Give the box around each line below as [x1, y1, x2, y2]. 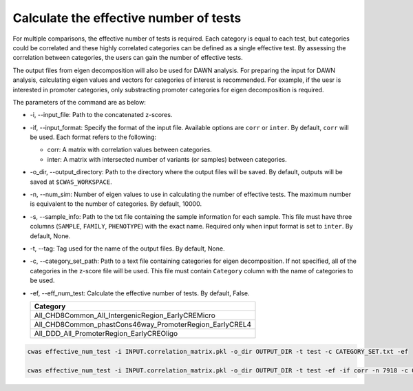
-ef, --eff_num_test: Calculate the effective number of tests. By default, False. [30, 289, 250, 297]
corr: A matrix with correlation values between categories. [47, 145, 213, 154]
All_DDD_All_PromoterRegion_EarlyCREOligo [34, 328, 178, 338]
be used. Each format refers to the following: [30, 133, 157, 141]
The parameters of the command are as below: [12, 98, 146, 106]
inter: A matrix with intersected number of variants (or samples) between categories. [47, 155, 287, 163]
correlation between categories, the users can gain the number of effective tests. [12, 54, 244, 62]
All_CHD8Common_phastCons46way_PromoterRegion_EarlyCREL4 [34, 319, 251, 329]
